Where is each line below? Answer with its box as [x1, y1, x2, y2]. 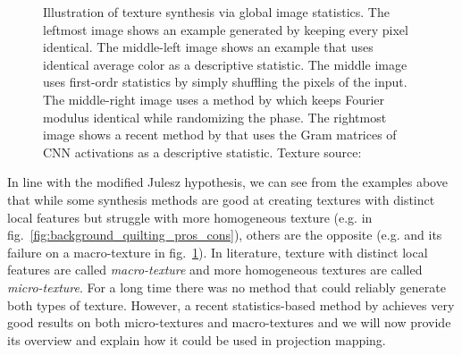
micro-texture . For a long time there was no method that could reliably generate [7, 277, 446, 296]
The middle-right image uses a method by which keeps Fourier [43, 89, 385, 108]
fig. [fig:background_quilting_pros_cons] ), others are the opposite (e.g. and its [7, 225, 442, 244]
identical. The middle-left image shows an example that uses [43, 38, 374, 56]
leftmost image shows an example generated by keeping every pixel [43, 20, 408, 38]
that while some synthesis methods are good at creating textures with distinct [7, 190, 435, 208]
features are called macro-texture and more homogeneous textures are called [7, 260, 423, 279]
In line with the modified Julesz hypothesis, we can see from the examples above [7, 173, 448, 191]
